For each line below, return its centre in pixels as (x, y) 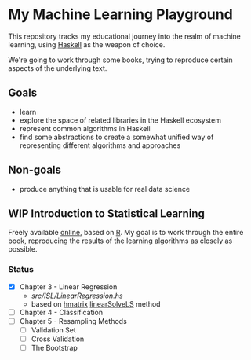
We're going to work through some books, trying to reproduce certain (120, 60)
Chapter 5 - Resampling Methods (73, 321)
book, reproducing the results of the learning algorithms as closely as (120, 241)
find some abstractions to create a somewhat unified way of (116, 137)
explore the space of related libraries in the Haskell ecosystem (120, 120)
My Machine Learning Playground (120, 15)
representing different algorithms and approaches (100, 145)
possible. (23, 249)
